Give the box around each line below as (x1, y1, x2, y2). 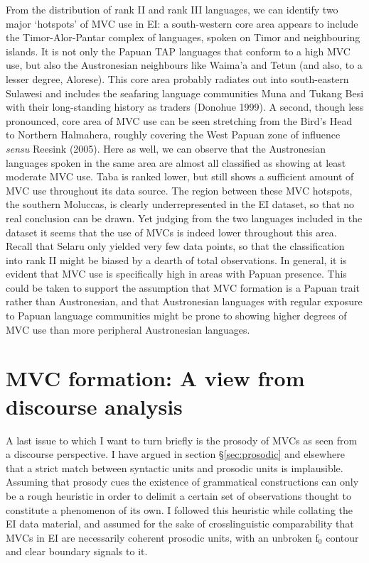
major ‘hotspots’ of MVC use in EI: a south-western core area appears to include (6, 16, 358, 31)
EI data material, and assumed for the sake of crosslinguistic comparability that (6, 516, 354, 531)
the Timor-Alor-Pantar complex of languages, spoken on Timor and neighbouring (6, 30, 360, 45)
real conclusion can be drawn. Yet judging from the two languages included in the (6, 210, 363, 225)
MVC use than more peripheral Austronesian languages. (6, 322, 250, 337)
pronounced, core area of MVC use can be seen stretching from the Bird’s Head (6, 113, 353, 128)
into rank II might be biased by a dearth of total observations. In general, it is (6, 252, 347, 267)
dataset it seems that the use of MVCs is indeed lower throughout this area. (6, 224, 337, 239)
